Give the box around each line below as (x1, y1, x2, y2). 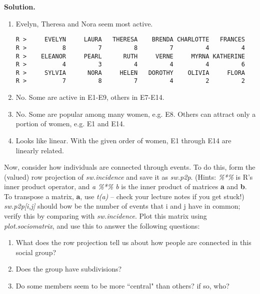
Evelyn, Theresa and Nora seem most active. (15, 18, 153, 28)
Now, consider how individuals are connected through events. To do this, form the (4, 162, 255, 172)
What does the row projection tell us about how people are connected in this (15, 237, 251, 248)
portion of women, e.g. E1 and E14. (15, 118, 125, 129)
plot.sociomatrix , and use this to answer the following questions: (4, 220, 200, 231)
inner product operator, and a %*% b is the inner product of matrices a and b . (4, 181, 247, 192)
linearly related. (15, 145, 64, 155)
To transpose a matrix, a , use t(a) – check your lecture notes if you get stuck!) (4, 191, 244, 201)
